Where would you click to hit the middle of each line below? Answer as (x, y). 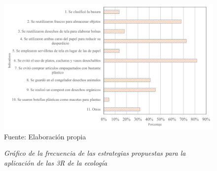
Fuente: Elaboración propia (45, 136)
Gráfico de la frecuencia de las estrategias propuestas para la (95, 153)
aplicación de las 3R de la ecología (56, 163)
